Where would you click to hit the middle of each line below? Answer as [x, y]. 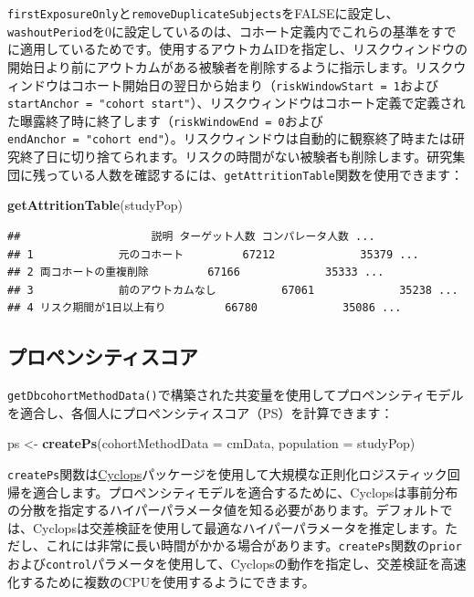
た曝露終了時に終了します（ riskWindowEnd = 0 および [165, 120]
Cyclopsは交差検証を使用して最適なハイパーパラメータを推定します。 [238, 527]
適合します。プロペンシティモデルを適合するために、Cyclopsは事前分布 [245, 492]
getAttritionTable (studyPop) [95, 205]
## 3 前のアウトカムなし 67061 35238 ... [233, 290]
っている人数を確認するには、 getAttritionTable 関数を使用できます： [254, 174]
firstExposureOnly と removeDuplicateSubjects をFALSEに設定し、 [203, 13]
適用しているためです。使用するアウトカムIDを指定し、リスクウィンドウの [243, 49]
